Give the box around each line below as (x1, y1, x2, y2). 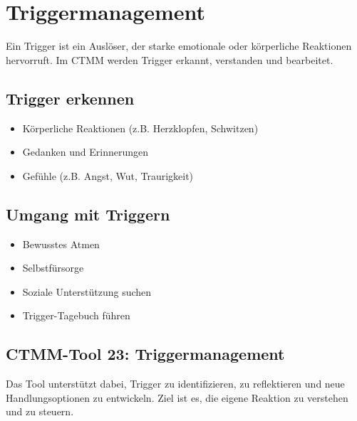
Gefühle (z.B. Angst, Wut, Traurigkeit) (22, 168, 194, 183)
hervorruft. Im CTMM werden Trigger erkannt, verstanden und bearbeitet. (6, 52, 333, 67)
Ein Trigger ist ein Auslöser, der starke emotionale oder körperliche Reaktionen (6, 38, 352, 53)
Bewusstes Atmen (22, 236, 100, 251)
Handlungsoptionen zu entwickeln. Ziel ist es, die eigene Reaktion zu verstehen (6, 390, 348, 405)
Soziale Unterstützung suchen (22, 284, 152, 299)
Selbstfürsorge (22, 260, 84, 275)
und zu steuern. (6, 404, 74, 419)
